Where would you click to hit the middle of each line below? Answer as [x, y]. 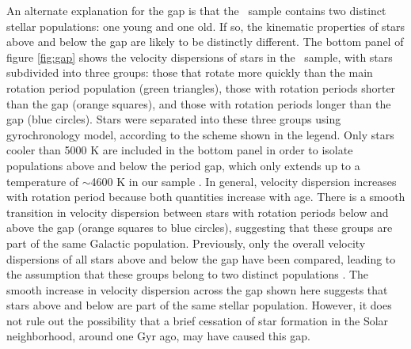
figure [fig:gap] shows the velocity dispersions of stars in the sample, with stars [200, 57]
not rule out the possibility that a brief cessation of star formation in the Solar [198, 320]
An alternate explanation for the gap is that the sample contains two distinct [196, 10]
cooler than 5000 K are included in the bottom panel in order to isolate [180, 150]
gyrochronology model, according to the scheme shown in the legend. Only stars [200, 134]
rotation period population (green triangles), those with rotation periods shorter [201, 87]
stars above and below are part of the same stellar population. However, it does [199, 305]
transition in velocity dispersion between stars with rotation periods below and [198, 212]
